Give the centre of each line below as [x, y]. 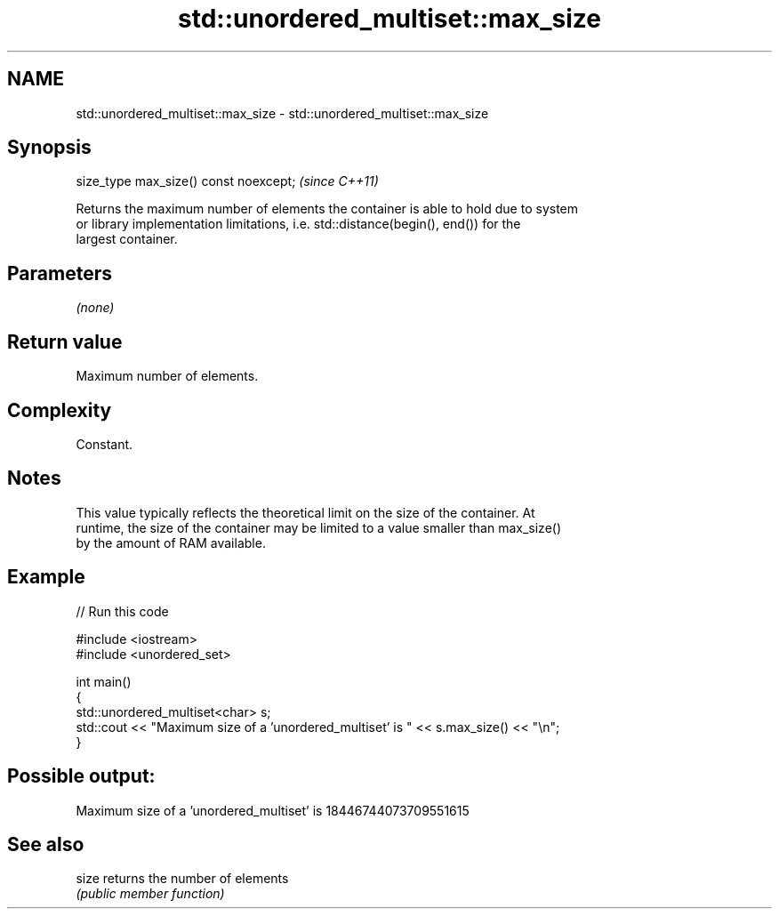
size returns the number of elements [182, 879]
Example [46, 577]
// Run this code [122, 611]
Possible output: [81, 776]
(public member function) [150, 894]
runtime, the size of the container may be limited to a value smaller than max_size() [319, 527]
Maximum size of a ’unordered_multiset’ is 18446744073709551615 [273, 810]
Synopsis [49, 148]
